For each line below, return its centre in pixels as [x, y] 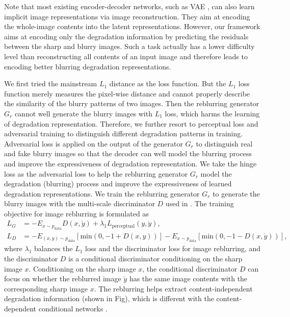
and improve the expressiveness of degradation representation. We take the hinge [130, 163]
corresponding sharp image [46, 288]
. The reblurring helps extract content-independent [173, 288]
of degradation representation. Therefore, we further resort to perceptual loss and [131, 123]
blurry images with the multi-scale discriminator [80, 203]
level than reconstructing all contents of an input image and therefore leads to [126, 56]
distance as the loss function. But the [168, 83]
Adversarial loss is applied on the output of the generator [94, 143]
